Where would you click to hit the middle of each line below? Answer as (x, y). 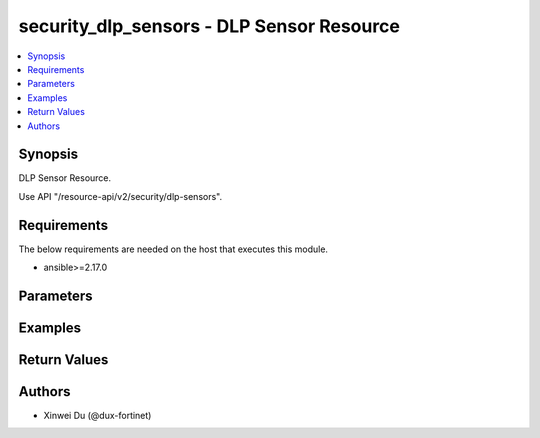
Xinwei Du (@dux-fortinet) (97, 416)
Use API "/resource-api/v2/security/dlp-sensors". (120, 196)
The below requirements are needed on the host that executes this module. (173, 249)
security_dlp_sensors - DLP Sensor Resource (209, 26)
